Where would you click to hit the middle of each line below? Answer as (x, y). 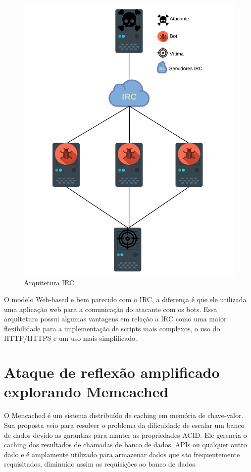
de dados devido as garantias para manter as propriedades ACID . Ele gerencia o (125, 435)
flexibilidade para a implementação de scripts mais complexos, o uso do (112, 328)
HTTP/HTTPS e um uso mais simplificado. (71, 338)
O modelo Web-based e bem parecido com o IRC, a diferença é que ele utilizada (125, 299)
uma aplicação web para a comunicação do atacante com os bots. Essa (111, 309)
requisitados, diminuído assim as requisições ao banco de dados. (100, 464)
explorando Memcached (86, 392)
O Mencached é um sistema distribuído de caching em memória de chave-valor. (124, 415)
